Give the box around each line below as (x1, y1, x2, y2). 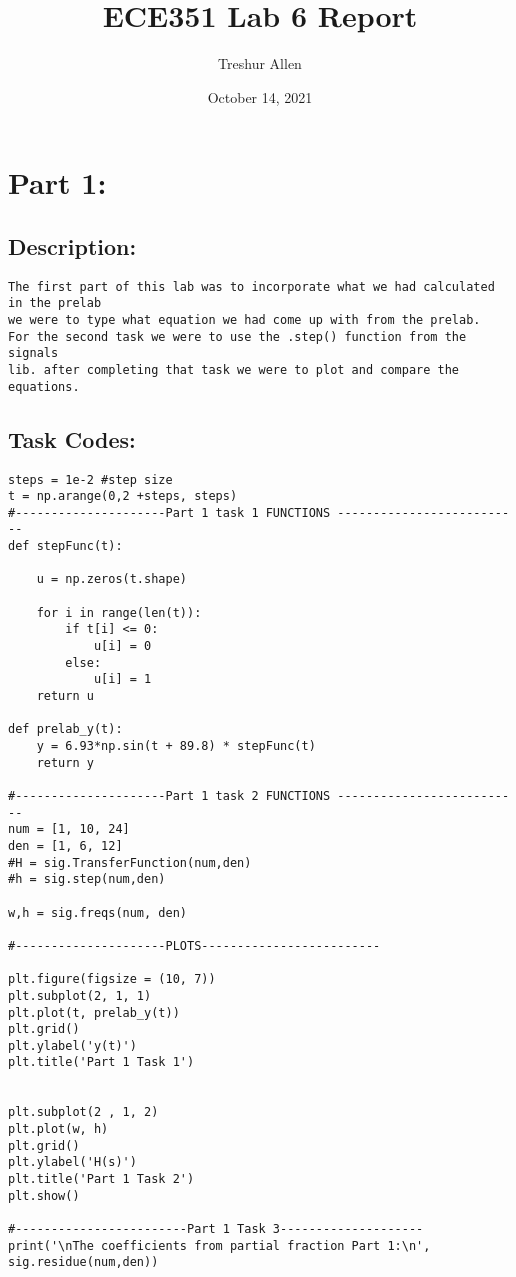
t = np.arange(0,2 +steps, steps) (8, 489, 238, 504)
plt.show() (8, 1188, 80, 1203)
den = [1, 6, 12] (8, 838, 123, 853)
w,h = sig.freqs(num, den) (8, 905, 187, 920)
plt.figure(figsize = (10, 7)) (8, 972, 216, 987)
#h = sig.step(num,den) (8, 872, 166, 887)
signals (8, 346, 59, 361)
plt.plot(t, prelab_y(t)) (8, 1005, 180, 1020)
